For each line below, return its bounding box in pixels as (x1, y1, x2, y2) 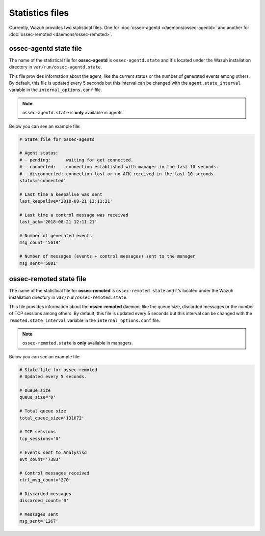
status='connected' (19, 178, 66, 183)
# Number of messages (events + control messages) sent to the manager (19, 253, 196, 259)
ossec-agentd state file (9, 44, 82, 53)
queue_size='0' (19, 394, 56, 400)
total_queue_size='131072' (19, 415, 84, 421)
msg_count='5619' (19, 240, 61, 246)
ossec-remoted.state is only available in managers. (22, 340, 133, 346)
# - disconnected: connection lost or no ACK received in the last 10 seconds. (19, 171, 216, 177)
